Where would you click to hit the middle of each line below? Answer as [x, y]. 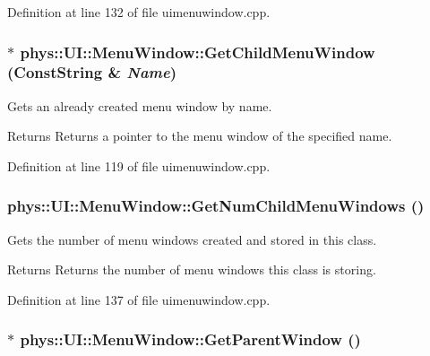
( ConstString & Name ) [92, 72]
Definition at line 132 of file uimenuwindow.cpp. [139, 12]
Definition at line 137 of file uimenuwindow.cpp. [139, 299]
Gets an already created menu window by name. [140, 105]
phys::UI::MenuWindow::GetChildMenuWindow [198, 52]
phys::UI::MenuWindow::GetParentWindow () [190, 339]
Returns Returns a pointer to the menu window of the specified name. [200, 136]
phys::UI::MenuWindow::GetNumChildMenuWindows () [216, 206]
